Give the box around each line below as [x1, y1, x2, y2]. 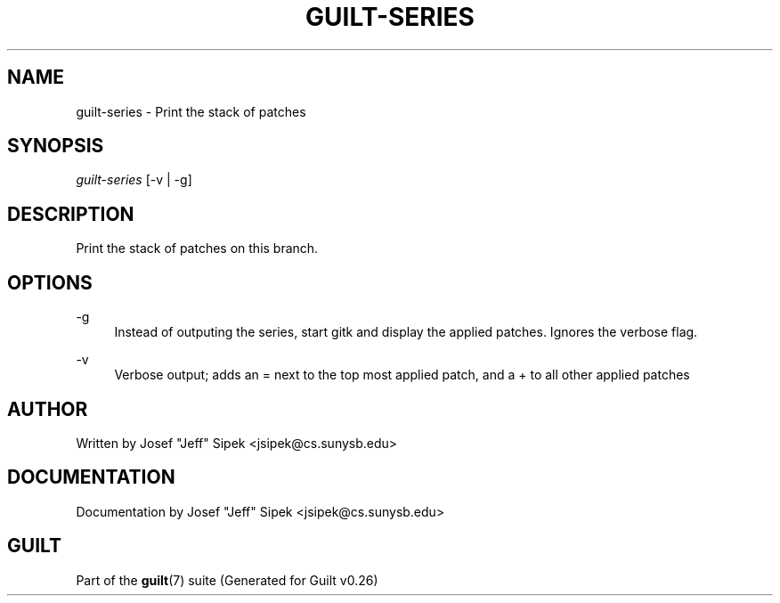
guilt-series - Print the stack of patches [76, 103, 306, 119]
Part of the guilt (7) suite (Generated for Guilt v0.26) [76, 572, 378, 588]
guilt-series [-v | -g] [76, 172, 192, 188]
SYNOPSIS [7, 134, 104, 158]
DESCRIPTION [7, 202, 134, 225]
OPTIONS [7, 271, 93, 294]
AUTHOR [7, 397, 88, 420]
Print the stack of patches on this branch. [76, 240, 319, 257]
